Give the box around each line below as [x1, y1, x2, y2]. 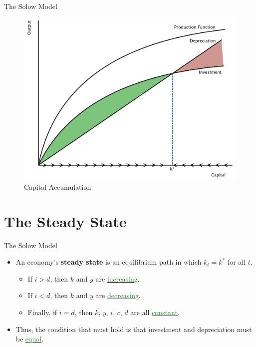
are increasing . [95, 273, 140, 284]
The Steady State [4, 211, 127, 231]
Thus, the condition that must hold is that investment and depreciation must [15, 324, 252, 334]
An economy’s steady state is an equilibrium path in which [15, 257, 202, 267]
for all [227, 257, 246, 267]
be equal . [15, 334, 44, 344]
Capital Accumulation [24, 181, 91, 192]
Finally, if [27, 307, 57, 318]
